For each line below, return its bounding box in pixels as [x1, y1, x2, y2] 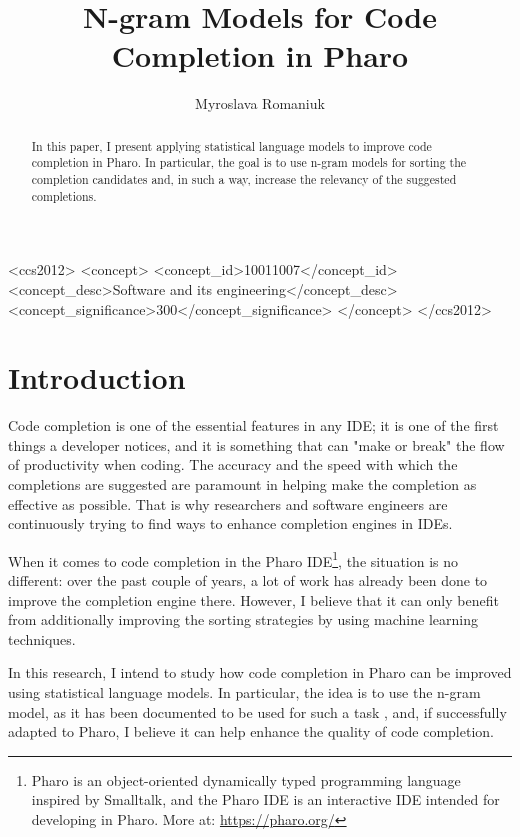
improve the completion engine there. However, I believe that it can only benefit [8, 589, 499, 610]
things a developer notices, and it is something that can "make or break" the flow [8, 434, 505, 455]
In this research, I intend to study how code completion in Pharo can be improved [8, 662, 512, 683]
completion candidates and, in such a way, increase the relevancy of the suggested [31, 171, 457, 188]
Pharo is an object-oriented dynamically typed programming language [31, 769, 461, 790]
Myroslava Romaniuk [195, 93, 325, 114]
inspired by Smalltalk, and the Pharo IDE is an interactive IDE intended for [31, 789, 500, 810]
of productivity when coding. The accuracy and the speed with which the [8, 454, 458, 475]
